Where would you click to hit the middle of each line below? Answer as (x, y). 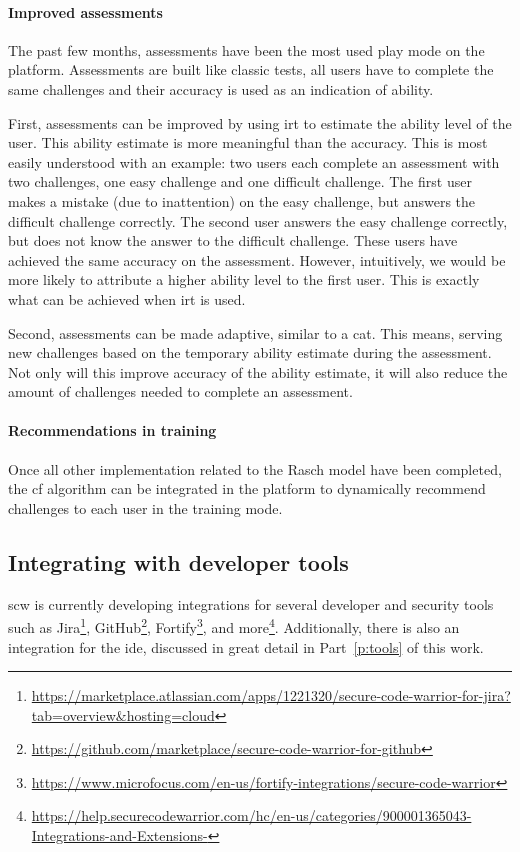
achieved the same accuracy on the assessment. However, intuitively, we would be (257, 259)
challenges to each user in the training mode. (145, 507)
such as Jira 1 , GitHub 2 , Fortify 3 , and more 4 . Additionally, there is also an (234, 625)
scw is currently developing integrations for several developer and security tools (251, 603)
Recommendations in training (112, 430)
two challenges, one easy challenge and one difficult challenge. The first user (240, 181)
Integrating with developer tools (178, 561)
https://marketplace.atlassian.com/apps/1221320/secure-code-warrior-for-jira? (271, 695)
